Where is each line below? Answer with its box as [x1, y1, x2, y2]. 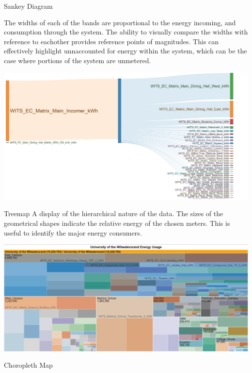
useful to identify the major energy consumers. [4, 227, 142, 237]
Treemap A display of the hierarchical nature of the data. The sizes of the [4, 208, 223, 219]
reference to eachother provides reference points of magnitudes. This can [4, 36, 219, 46]
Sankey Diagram [4, 1, 53, 11]
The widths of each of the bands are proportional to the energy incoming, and [4, 17, 236, 27]
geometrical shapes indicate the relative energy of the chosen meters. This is [4, 218, 230, 228]
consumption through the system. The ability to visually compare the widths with [4, 27, 248, 37]
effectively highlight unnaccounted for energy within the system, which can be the [4, 46, 247, 56]
